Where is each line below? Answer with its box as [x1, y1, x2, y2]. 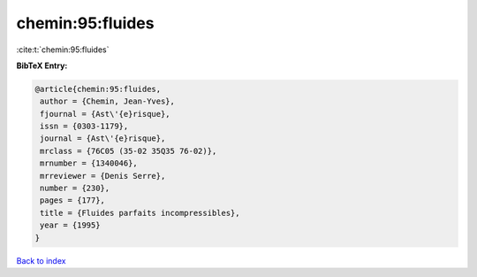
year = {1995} [40, 220, 101, 230]
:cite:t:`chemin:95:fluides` [16, 44, 110, 55]
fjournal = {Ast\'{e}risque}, [40, 109, 171, 119]
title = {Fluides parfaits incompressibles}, [40, 208, 240, 218]
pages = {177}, [40, 196, 106, 205]
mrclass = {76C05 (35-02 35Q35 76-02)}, [40, 146, 217, 156]
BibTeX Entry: [16, 60, 68, 71]
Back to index [16, 255, 66, 265]
